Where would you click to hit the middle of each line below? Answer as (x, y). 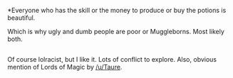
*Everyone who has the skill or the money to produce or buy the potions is (117, 10)
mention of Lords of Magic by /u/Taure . (65, 67)
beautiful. (21, 18)
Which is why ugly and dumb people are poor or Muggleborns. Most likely (116, 32)
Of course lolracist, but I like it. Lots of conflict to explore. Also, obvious (112, 60)
